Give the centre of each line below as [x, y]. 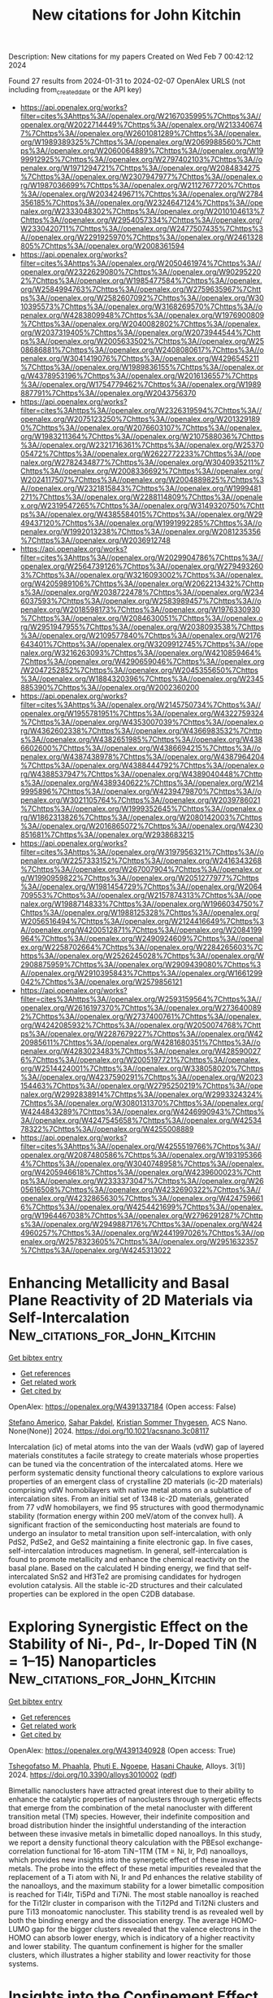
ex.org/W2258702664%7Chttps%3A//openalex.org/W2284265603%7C [141, 947]
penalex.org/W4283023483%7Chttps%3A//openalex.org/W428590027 [141, 1051]
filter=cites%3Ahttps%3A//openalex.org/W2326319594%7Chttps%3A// [141, 410]
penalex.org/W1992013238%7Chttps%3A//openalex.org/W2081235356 [141, 531]
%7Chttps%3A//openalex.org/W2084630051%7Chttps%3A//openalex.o [141, 618]
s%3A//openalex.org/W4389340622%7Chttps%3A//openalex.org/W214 [142, 782]
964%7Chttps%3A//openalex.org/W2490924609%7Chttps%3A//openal [142, 938]
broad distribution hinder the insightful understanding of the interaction [127, 1825]
